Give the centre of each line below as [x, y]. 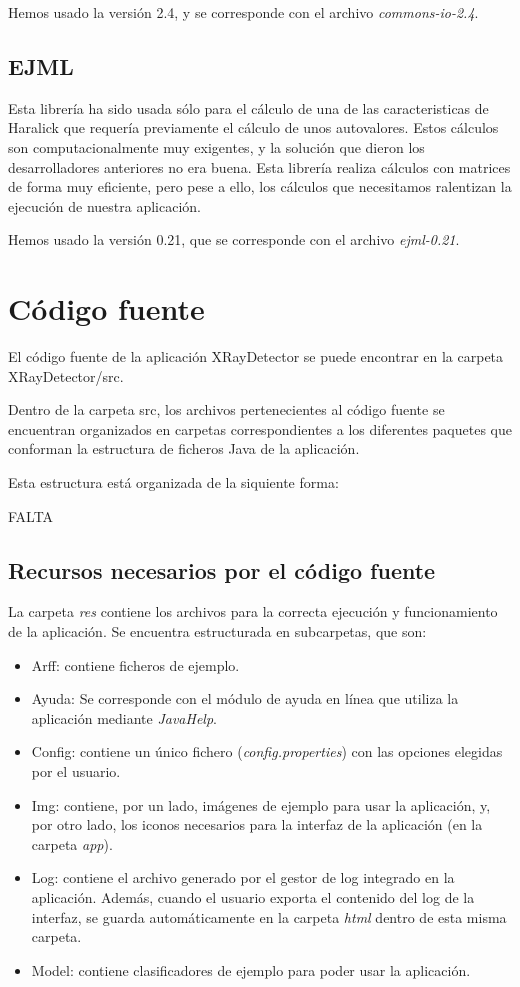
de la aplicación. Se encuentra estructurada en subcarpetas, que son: [217, 631]
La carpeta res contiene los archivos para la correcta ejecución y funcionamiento [253, 611]
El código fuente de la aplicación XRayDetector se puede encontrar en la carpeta [256, 356]
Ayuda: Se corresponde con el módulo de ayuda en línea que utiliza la [245, 698]
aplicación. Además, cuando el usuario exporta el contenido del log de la [253, 896]
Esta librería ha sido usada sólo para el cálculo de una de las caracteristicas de [248, 107]
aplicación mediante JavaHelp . [124, 717]
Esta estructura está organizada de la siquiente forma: [173, 482]
